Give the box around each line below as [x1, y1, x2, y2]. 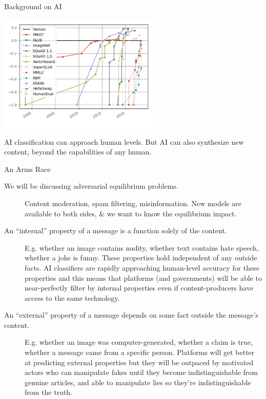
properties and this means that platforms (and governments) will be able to [25, 272, 262, 283]
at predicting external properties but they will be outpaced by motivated [25, 357, 254, 367]
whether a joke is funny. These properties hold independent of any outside [25, 252, 257, 263]
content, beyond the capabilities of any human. [4, 146, 152, 157]
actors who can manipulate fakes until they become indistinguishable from [25, 367, 258, 378]
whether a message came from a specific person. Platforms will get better [25, 347, 255, 358]
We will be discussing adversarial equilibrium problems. [4, 181, 178, 191]
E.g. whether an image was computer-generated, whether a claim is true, [25, 337, 253, 347]
